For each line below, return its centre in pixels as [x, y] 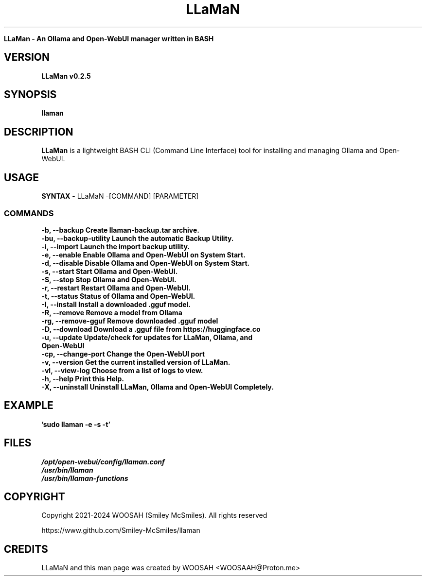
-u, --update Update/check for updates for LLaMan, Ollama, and [147, 337]
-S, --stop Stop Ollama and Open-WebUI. [109, 279]
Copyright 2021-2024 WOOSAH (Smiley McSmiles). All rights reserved [154, 515]
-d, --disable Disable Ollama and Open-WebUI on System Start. [146, 263]
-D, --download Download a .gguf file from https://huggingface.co [151, 329]
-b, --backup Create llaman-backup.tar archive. [120, 230]
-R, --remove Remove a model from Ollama [112, 312]
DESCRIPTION [39, 132]
